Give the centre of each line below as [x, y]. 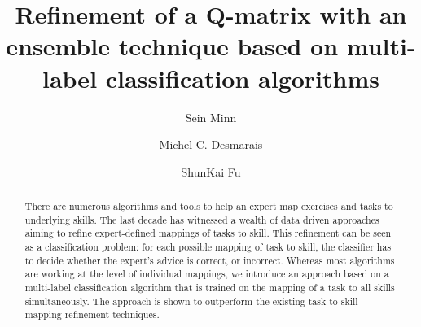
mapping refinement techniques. [92, 314]
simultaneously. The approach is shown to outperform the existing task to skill [191, 301]
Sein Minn [211, 117]
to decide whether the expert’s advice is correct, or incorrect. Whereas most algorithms [210, 260]
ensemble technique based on [172, 46]
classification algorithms [242, 78]
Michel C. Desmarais [211, 144]
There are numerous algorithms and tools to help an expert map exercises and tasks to [209, 206]
